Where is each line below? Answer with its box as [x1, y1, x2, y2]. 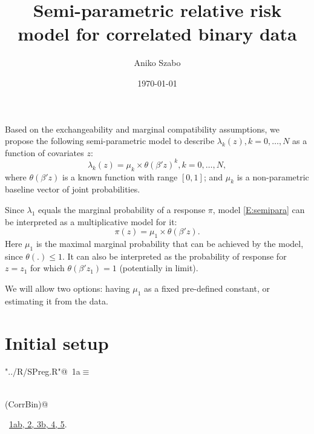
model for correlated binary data [18, 21, 297, 46]
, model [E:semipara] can [212, 203, 305, 215]
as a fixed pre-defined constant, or [144, 281, 270, 294]
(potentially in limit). [119, 261, 198, 274]
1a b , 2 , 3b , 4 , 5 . [9, 418, 67, 430]
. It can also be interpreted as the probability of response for [62, 249, 287, 262]
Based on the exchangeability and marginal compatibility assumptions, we [5, 122, 280, 135]
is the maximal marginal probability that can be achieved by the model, [36, 237, 304, 249]
